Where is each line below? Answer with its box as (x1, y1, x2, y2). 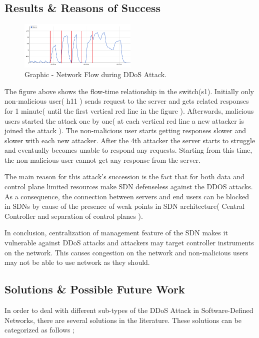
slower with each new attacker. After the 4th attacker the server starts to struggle (4, 135, 255, 145)
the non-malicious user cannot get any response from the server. (4, 154, 200, 165)
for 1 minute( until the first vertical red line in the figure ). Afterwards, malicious (4, 105, 254, 116)
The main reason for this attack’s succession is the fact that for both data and (4, 171, 244, 182)
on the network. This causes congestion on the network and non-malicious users (4, 247, 248, 257)
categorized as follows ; (4, 324, 75, 335)
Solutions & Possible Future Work (4, 281, 185, 297)
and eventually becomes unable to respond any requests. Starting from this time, (4, 145, 252, 155)
